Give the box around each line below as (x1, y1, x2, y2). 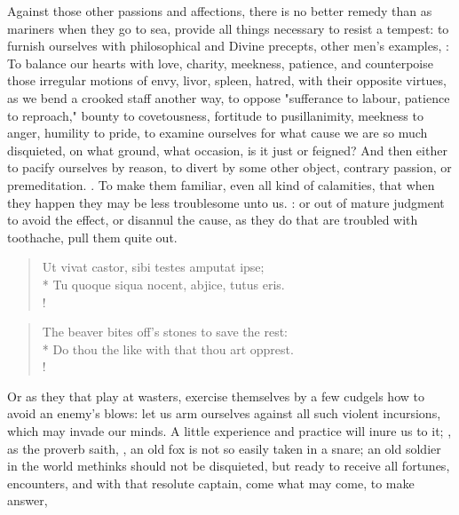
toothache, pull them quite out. (7, 227, 178, 246)
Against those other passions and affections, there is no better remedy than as (7, 2, 432, 20)
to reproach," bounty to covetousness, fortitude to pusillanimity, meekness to (7, 106, 423, 124)
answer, (7, 491, 48, 510)
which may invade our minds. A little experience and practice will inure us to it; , (7, 422, 452, 440)
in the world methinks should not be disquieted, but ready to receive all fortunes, (7, 456, 450, 475)
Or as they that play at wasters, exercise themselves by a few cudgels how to (7, 386, 424, 405)
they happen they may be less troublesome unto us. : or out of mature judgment (7, 193, 445, 211)
